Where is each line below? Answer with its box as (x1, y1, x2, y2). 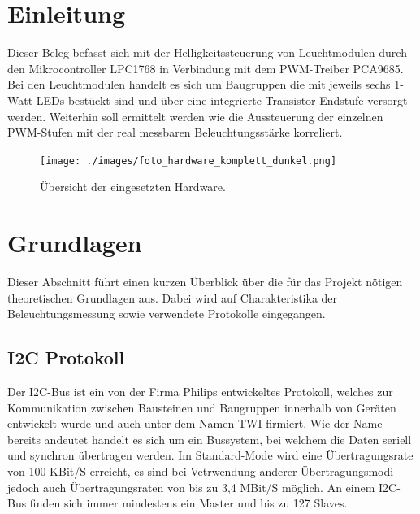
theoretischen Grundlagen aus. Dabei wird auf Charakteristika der (7, 289, 338, 306)
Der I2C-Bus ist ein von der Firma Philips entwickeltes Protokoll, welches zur (7, 383, 393, 400)
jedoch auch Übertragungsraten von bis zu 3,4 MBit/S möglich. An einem (7, 478, 375, 495)
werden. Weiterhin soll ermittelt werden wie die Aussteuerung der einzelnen (7, 107, 383, 124)
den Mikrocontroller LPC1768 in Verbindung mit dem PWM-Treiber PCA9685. (7, 59, 404, 76)
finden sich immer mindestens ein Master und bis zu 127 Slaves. (29, 494, 348, 512)
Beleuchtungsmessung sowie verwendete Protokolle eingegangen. (7, 305, 326, 322)
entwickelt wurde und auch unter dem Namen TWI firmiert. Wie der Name (7, 415, 383, 432)
